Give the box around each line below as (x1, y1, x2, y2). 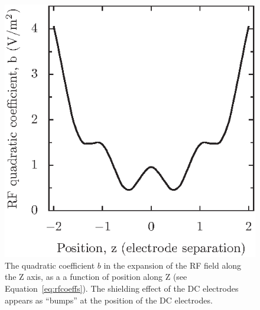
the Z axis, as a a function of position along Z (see (5, 270, 187, 283)
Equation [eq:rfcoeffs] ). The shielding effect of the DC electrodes (5, 282, 239, 294)
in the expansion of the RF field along (103, 259, 242, 271)
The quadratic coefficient (5, 259, 95, 271)
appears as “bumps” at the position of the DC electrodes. (5, 293, 213, 306)
